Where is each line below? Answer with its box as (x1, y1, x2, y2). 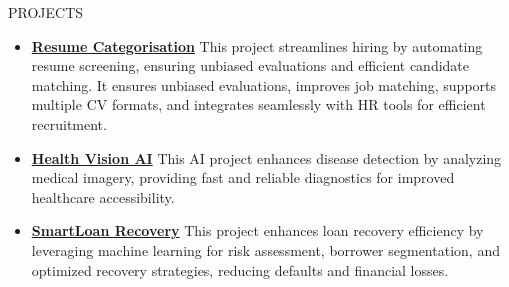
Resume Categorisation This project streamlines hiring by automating (31, 35, 483, 56)
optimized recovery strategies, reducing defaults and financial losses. (31, 259, 449, 280)
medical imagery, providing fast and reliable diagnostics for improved (31, 167, 455, 188)
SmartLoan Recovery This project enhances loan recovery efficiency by (31, 220, 484, 241)
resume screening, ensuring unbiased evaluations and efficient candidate (31, 55, 470, 76)
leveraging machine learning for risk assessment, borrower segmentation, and (31, 239, 500, 260)
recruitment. (31, 113, 107, 134)
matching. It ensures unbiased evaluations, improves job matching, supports (31, 74, 497, 95)
